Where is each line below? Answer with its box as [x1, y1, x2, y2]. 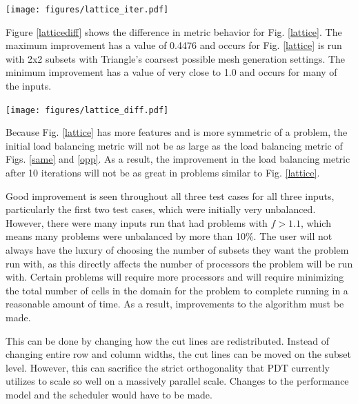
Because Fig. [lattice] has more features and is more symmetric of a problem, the [6, 125, 348, 139]
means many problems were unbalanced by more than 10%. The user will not [6, 229, 332, 243]
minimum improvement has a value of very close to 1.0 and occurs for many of [6, 65, 337, 79]
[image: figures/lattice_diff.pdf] [6, 105, 169, 115]
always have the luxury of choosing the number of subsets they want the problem [6, 243, 349, 257]
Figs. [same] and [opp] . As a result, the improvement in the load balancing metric [6, 152, 350, 166]
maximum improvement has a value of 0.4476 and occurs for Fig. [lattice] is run [6, 38, 342, 52]
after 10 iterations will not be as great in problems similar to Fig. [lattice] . [6, 165, 320, 180]
